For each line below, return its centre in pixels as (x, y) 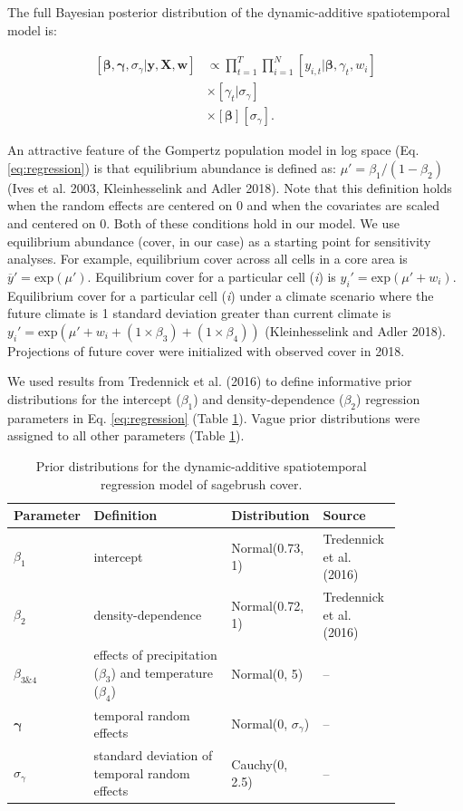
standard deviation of (153, 754)
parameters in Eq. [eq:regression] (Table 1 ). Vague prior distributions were (214, 417)
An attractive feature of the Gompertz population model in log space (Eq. (213, 150)
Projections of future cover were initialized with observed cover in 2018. (206, 350)
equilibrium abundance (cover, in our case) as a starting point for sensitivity (219, 241)
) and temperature (162, 672)
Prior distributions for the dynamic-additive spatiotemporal (201, 466)
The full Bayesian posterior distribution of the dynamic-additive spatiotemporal (229, 12)
